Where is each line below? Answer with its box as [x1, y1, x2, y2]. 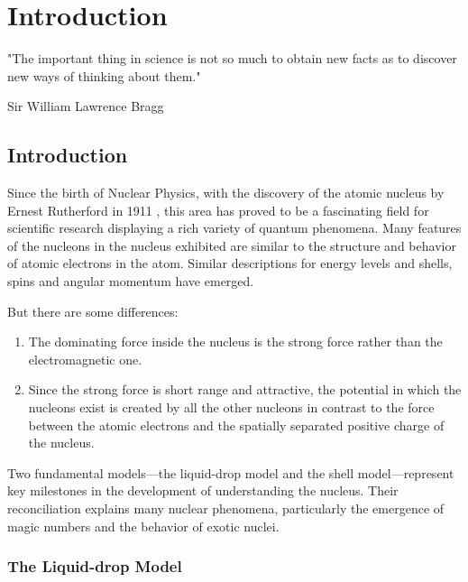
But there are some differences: [7, 301, 179, 320]
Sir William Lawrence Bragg [7, 97, 164, 115]
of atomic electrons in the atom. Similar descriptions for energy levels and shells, [7, 254, 453, 273]
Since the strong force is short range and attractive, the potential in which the [28, 380, 462, 399]
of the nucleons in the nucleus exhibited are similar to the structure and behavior [7, 236, 456, 254]
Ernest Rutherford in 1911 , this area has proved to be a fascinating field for [7, 200, 429, 219]
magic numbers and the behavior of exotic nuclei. [7, 516, 280, 535]
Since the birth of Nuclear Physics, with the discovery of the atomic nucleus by [7, 183, 445, 202]
